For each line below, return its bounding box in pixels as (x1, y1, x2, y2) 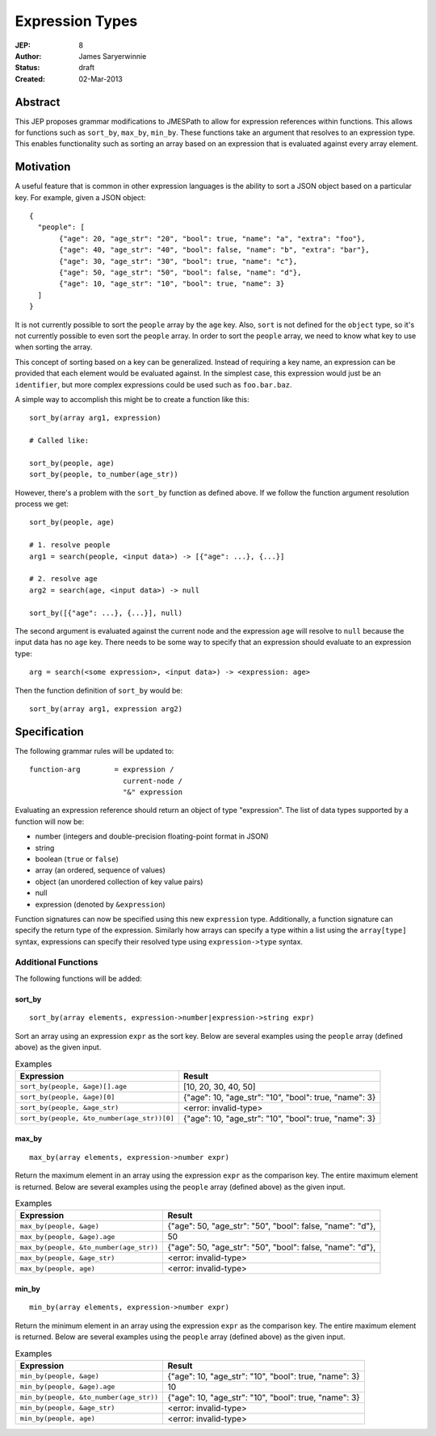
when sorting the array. (15, 342, 93, 352)
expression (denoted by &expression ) (35, 899, 166, 909)
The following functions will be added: (15, 973, 142, 983)
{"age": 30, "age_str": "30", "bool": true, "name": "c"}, (59, 257, 298, 266)
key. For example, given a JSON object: (15, 192, 146, 202)
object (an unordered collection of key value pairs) (35, 877, 203, 886)
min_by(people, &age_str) (19, 1404, 115, 1413)
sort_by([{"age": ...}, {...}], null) (29, 608, 183, 618)
